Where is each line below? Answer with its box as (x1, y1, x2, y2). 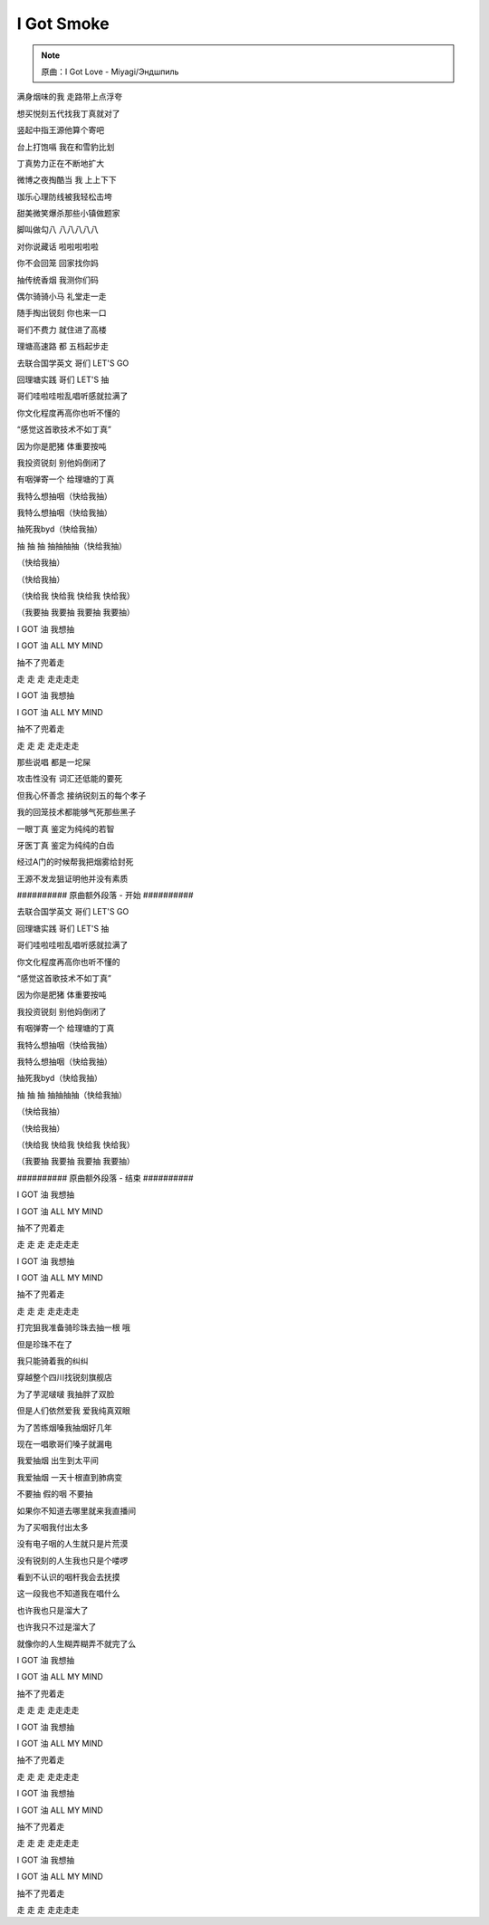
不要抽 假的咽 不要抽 (16, 1489, 93, 1499)
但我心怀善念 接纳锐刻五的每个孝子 (16, 790, 147, 800)
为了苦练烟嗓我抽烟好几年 (16, 1422, 112, 1432)
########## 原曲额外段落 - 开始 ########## (16, 890, 194, 901)
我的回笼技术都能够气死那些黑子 (16, 807, 136, 818)
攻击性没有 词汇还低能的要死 (16, 773, 122, 784)
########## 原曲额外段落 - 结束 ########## (16, 1173, 194, 1183)
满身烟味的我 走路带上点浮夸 (16, 91, 122, 102)
